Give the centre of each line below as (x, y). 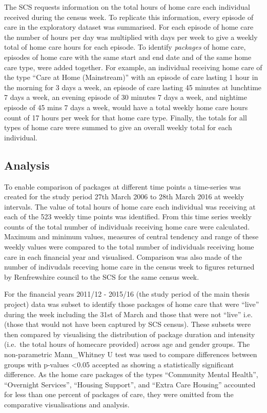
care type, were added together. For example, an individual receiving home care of (133, 67)
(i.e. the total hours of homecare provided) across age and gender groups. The (127, 344)
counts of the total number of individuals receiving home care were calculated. (127, 226)
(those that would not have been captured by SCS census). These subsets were (128, 324)
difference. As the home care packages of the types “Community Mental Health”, (131, 374)
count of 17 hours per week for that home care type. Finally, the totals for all (126, 117)
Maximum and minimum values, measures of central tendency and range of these (131, 236)
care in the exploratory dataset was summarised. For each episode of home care (129, 27)
